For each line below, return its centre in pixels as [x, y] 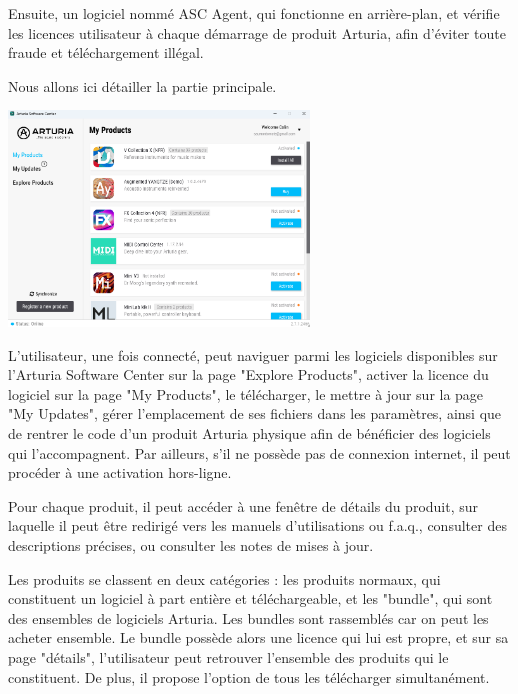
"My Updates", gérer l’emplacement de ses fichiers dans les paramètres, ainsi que [255, 413]
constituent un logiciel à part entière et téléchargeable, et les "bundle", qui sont [250, 598]
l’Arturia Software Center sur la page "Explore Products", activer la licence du [248, 374]
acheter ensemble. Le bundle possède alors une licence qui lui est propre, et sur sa [258, 637]
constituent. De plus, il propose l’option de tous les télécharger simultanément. [249, 676]
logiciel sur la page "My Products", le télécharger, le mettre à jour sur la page [246, 393]
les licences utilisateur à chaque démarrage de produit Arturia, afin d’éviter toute [257, 32]
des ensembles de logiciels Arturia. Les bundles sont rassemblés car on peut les [248, 617]
